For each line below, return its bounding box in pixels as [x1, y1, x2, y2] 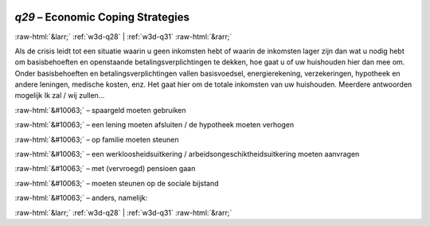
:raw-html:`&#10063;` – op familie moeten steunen [14, 134, 179, 144]
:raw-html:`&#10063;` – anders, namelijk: [14, 193, 148, 203]
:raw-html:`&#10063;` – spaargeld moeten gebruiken [14, 105, 186, 115]
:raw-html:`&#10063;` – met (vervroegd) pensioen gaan [14, 164, 196, 173]
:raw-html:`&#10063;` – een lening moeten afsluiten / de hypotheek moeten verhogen [14, 120, 295, 130]
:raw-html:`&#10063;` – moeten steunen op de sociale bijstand [14, 178, 219, 188]
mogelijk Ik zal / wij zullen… [14, 91, 105, 100]
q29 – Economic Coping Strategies [14, 10, 190, 24]
